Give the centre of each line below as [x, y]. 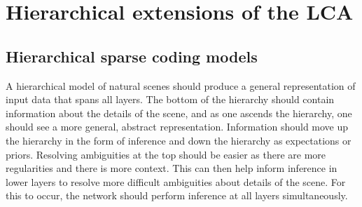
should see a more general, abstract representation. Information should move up [177, 127]
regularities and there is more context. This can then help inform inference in [172, 168]
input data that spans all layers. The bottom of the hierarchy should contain [170, 99]
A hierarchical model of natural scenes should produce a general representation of [181, 85]
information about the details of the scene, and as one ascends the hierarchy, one [179, 113]
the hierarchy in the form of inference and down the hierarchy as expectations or [179, 140]
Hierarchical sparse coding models [132, 56]
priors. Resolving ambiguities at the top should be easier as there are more [166, 154]
